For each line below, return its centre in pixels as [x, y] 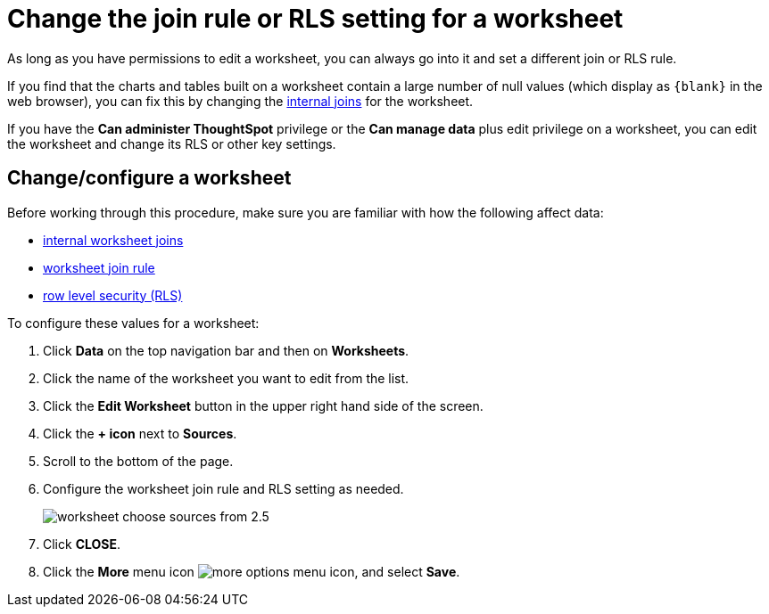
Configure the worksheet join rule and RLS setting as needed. [223, 488]
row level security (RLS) [113, 295]
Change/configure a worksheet [149, 178]
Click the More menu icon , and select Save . [252, 571]
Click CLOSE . [82, 544]
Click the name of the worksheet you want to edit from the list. [226, 378]
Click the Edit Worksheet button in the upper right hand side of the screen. [263, 405]
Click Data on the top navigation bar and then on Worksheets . [226, 350]
